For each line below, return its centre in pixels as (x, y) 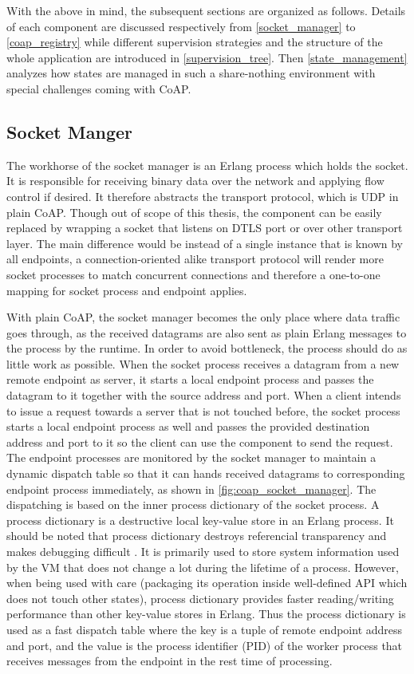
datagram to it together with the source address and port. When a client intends (204, 395)
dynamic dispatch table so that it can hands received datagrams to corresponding (206, 473)
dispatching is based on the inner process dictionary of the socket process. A (193, 505)
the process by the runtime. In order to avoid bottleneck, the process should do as (207, 348)
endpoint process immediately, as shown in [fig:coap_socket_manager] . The (191, 489)
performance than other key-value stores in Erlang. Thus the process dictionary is (206, 614)
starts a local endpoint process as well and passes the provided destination (188, 426)
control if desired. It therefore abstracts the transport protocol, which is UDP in (203, 196)
